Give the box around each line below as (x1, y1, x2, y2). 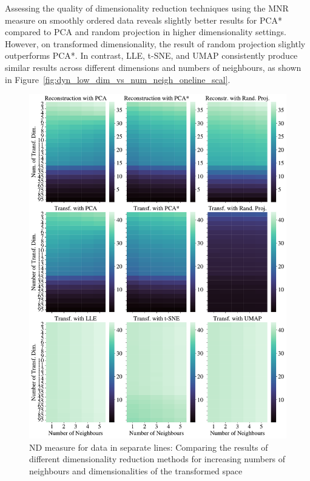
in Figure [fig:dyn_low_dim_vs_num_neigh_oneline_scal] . (5, 73, 231, 85)
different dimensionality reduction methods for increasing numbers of (29, 453, 286, 465)
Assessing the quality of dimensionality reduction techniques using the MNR (5, 2, 289, 14)
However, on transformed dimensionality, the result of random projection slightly (5, 37, 306, 50)
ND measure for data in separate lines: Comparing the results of (29, 440, 268, 453)
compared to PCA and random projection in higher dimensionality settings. (5, 25, 286, 38)
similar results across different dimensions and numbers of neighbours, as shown (5, 61, 302, 73)
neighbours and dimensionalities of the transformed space (29, 464, 243, 477)
